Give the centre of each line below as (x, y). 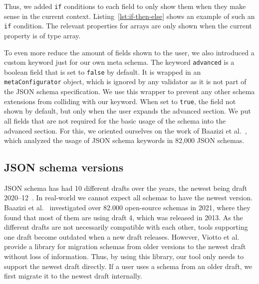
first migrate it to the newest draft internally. (73, 276)
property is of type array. (42, 35)
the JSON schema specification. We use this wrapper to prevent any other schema (129, 91)
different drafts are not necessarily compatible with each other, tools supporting (126, 227)
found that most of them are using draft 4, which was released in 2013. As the (124, 217)
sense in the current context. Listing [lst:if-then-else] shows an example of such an (129, 16)
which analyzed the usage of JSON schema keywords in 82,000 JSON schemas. (124, 140)
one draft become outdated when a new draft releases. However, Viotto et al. (122, 236)
